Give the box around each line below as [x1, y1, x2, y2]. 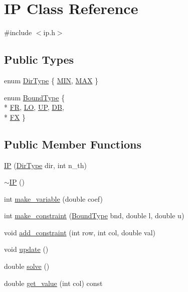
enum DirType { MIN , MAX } [4, 75, 99, 85]
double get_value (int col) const [4, 277, 103, 288]
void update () [4, 244, 49, 254]
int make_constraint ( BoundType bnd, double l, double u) [4, 210, 184, 221]
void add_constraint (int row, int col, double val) [4, 227, 155, 237]
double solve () [4, 261, 50, 271]
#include [4, 27, 32, 38]
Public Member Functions [4, 136, 141, 152]
